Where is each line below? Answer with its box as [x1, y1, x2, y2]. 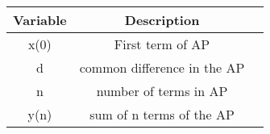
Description [124, 10, 200, 29]
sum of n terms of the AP [89, 105, 235, 124]
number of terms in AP [96, 82, 228, 100]
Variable [13, 10, 67, 29]
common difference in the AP [79, 58, 245, 77]
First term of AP [114, 35, 210, 53]
